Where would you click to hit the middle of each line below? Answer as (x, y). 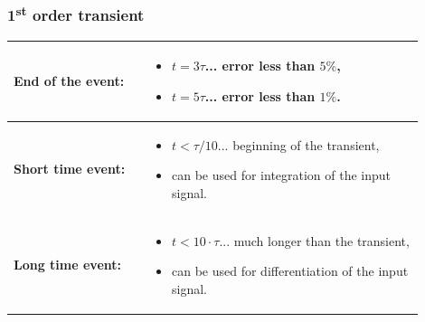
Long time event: (67, 265)
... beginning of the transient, (298, 144)
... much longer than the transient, (314, 240)
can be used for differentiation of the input (290, 271)
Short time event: (70, 169)
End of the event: (69, 80)
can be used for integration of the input (281, 175)
